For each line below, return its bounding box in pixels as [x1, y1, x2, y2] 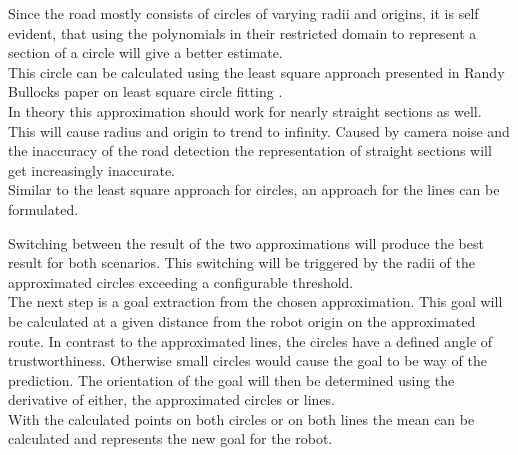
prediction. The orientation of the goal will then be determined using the [8, 369, 455, 390]
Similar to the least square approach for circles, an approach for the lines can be [8, 179, 500, 200]
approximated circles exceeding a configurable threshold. [8, 271, 354, 292]
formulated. [8, 198, 79, 219]
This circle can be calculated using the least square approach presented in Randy [8, 61, 505, 82]
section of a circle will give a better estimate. [8, 42, 283, 63]
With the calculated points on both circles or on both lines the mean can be [8, 408, 475, 429]
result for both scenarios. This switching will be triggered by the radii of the [8, 252, 475, 273]
